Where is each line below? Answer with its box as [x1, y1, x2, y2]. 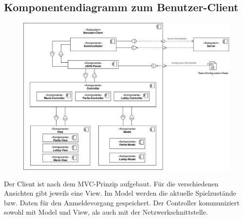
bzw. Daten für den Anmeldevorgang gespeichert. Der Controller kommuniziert [4, 197, 240, 207]
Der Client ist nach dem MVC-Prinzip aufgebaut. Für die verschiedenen [4, 178, 219, 188]
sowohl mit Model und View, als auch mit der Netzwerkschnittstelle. [4, 207, 208, 217]
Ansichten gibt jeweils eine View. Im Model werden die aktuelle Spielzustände [4, 188, 236, 198]
